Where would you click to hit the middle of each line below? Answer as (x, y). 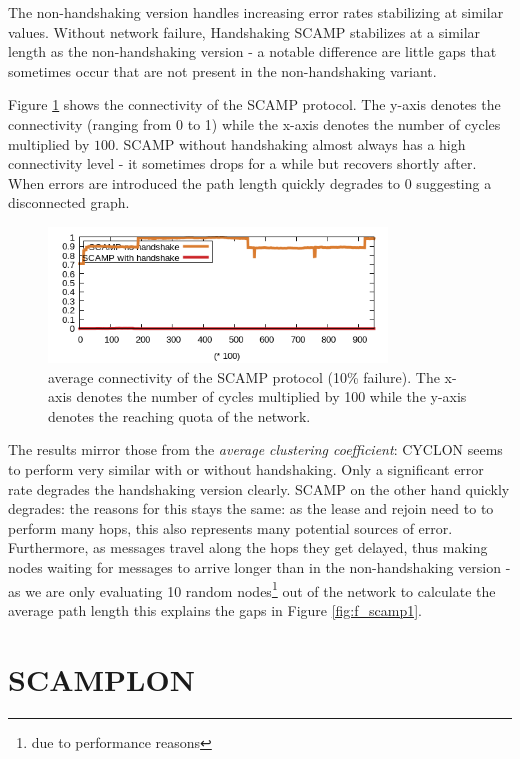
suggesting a (454, 182)
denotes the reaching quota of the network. (179, 415)
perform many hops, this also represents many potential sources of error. (230, 527)
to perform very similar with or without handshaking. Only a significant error (246, 468)
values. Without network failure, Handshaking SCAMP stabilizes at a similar (244, 31)
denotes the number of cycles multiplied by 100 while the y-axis (271, 396)
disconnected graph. (69, 202)
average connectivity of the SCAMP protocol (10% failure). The (244, 376)
